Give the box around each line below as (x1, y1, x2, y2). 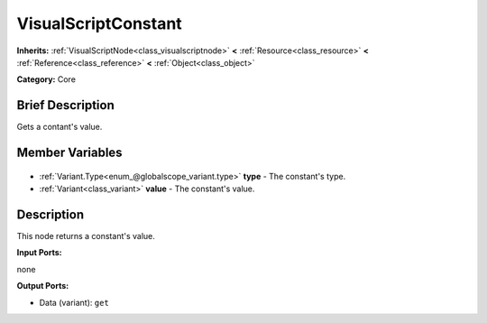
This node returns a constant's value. (16, 230, 155, 241)
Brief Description (16, 97, 115, 113)
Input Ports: (16, 247, 62, 258)
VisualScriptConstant (16, 14, 182, 33)
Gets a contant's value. (16, 122, 103, 133)
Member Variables (16, 145, 123, 161)
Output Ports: (16, 281, 69, 291)
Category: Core (16, 74, 77, 85)
